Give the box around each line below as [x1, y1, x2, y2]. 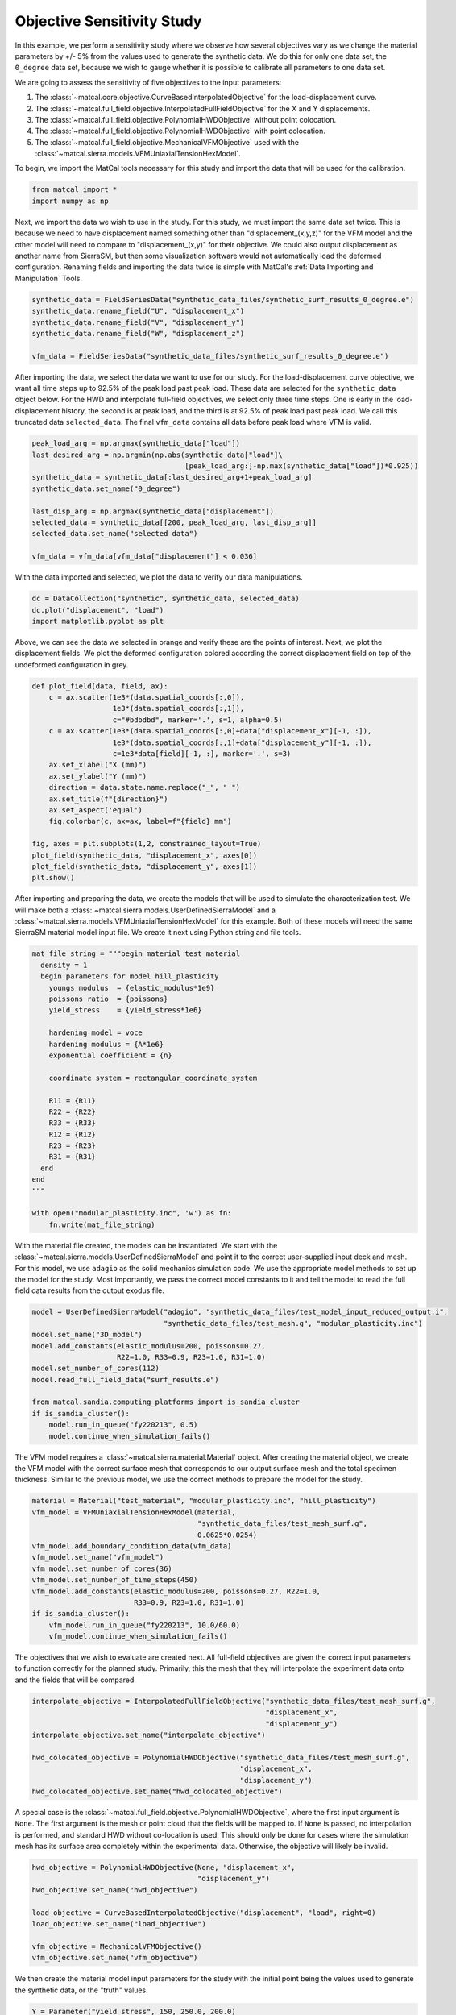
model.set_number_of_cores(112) [31, 1364, 160, 1373]
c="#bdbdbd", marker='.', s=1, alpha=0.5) [112, 715, 283, 725]
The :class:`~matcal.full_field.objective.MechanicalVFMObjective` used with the [35, 137, 300, 147]
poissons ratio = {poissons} [48, 994, 168, 1003]
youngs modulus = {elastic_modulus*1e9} [48, 983, 215, 992]
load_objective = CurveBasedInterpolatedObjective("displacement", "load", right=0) [31, 1908, 376, 1917]
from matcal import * [31, 185, 118, 194]
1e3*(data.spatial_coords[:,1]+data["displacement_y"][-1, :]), [112, 737, 372, 747]
